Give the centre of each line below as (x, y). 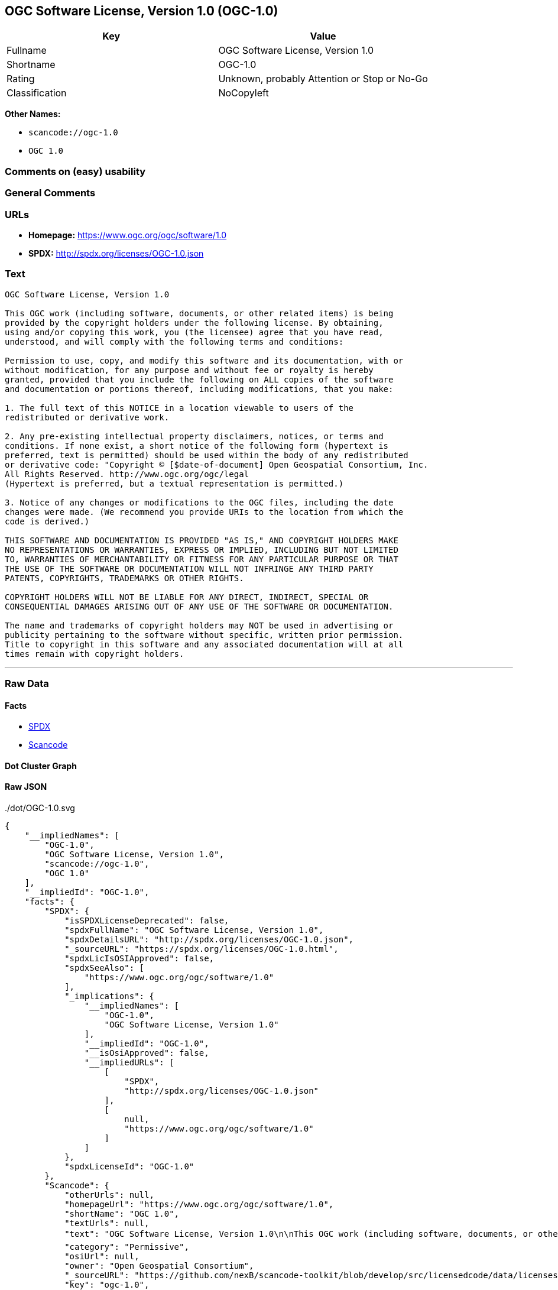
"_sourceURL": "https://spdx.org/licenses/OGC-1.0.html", (202, 949)
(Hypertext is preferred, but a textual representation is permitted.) (174, 483)
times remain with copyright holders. (95, 654)
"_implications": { (109, 996)
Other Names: (33, 114)
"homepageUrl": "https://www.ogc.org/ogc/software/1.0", (199, 1205)
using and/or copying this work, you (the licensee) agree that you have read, (194, 332)
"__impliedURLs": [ (129, 1063)
